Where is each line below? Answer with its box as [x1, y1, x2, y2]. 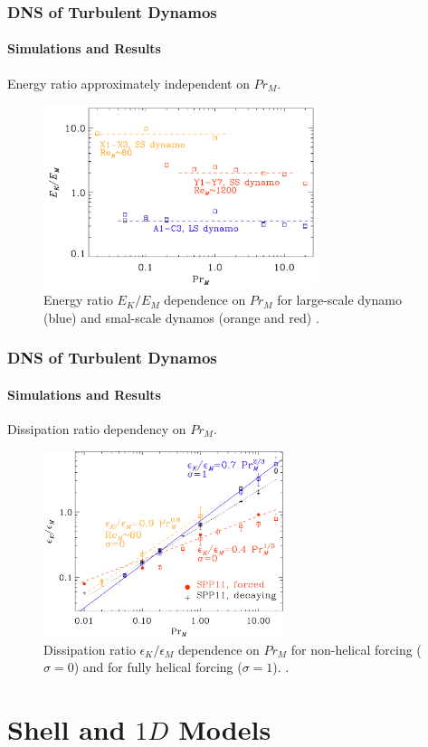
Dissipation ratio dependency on [7, 420, 186, 439]
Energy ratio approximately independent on [7, 73, 250, 92]
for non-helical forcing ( [290, 639, 422, 658]
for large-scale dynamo [277, 290, 402, 309]
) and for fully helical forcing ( [73, 657, 243, 676]
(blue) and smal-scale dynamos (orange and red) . [43, 307, 319, 326]
